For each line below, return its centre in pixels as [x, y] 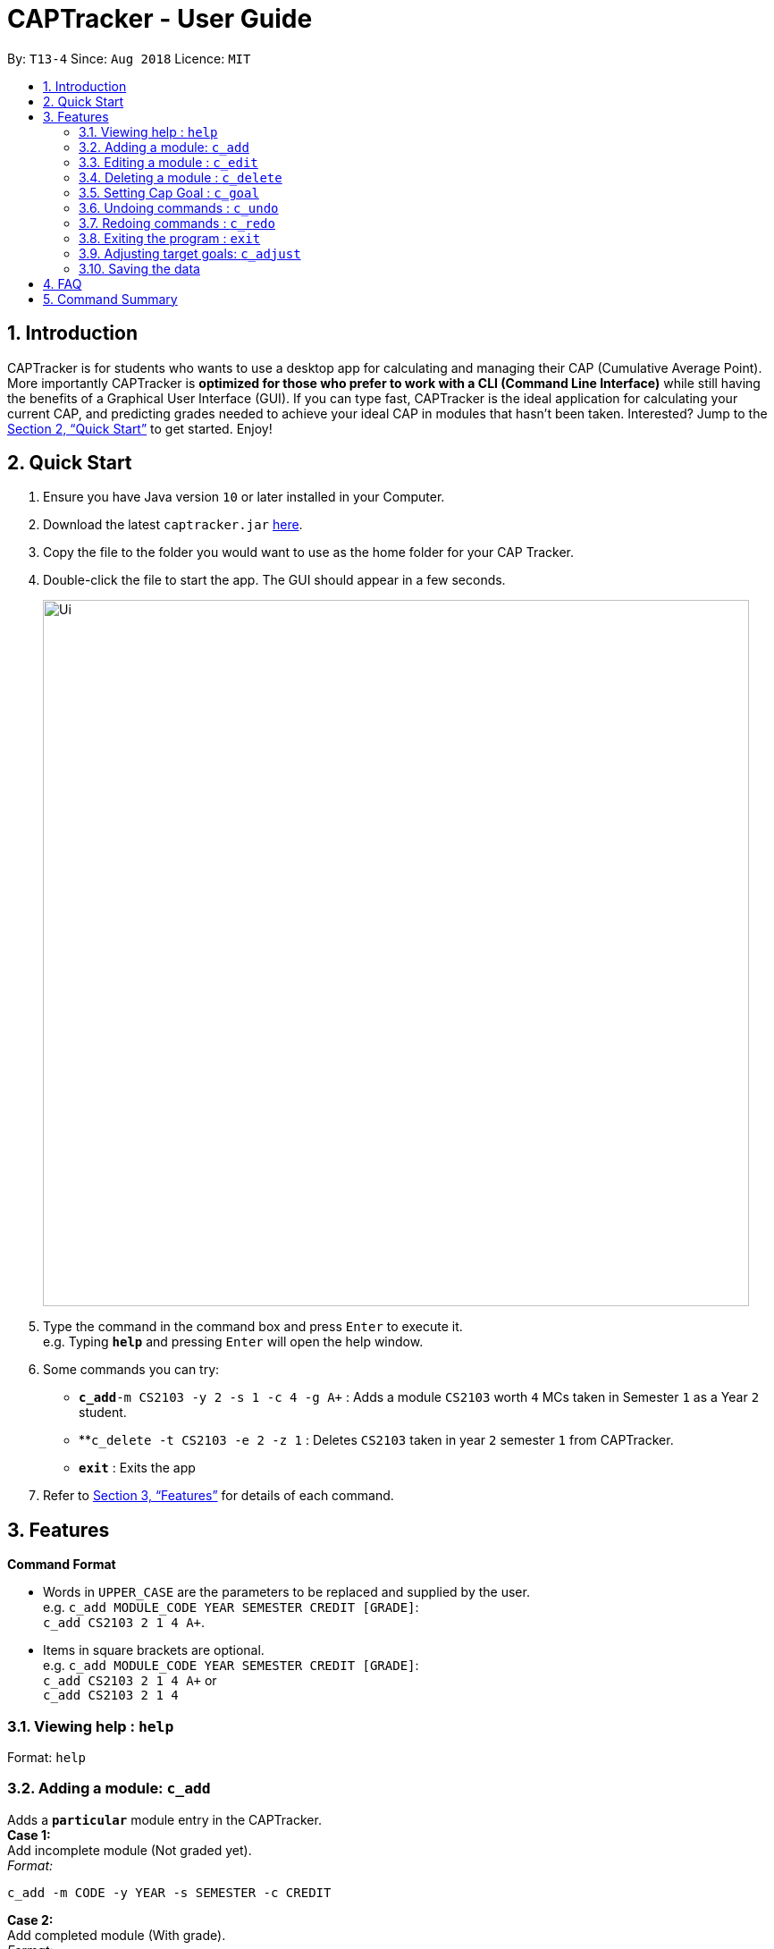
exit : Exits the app [137, 1468]
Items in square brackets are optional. [154, 1650]
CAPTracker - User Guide [160, 19]
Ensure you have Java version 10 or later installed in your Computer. [244, 497]
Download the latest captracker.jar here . [173, 525]
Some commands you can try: [131, 1370]
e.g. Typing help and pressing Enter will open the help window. [233, 1342]
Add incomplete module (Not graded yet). [130, 1850]
